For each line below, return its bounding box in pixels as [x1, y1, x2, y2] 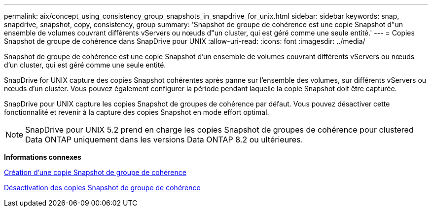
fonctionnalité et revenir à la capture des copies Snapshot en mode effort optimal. [4, 108, 269, 116]
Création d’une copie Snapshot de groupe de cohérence [4, 168, 186, 176]
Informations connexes [4, 153, 81, 161]
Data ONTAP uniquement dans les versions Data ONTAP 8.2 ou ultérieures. [25, 135, 303, 144]
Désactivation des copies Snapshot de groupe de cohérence [4, 183, 201, 192]
